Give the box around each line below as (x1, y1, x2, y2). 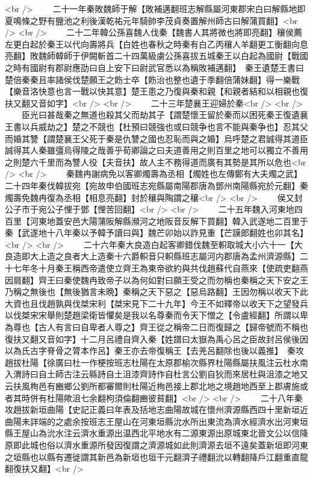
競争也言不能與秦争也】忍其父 (190, 120, 308, 132)
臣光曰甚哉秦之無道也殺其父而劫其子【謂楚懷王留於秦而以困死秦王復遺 (21, 108, 300, 121)
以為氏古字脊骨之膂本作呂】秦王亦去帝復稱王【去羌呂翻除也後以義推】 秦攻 (5, 344, 304, 357)
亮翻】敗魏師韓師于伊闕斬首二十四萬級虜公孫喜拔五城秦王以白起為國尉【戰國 (5, 49, 308, 62)
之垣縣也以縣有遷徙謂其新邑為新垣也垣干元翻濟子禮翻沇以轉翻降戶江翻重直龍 (5, 450, 308, 463)
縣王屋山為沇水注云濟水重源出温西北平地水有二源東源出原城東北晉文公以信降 (5, 427, 308, 439)
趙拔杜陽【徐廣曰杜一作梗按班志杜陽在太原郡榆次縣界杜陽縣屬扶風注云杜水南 (5, 356, 308, 368)
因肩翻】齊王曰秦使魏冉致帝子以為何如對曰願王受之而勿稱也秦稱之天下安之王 (5, 273, 308, 286)
